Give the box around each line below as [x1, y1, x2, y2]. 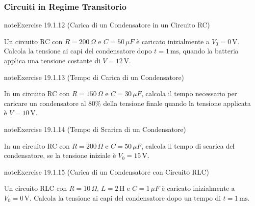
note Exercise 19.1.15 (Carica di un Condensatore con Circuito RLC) [4, 166, 209, 177]
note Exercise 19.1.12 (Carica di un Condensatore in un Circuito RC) [4, 20, 210, 30]
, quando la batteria [178, 46, 239, 56]
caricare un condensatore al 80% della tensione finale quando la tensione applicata [4, 98, 251, 108]
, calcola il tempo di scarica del [141, 140, 235, 151]
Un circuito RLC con [4, 183, 67, 193]
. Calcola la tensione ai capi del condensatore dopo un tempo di [29, 192, 221, 203]
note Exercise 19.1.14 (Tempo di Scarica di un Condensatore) [4, 124, 186, 134]
